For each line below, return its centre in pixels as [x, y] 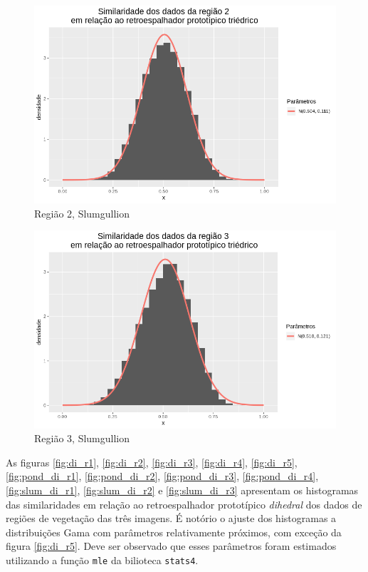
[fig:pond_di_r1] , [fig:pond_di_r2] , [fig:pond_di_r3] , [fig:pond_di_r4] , [162, 476]
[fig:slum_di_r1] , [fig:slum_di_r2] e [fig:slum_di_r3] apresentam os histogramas [182, 490]
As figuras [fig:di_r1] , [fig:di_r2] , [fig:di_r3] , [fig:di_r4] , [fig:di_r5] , [152, 462]
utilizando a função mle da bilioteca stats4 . [102, 560]
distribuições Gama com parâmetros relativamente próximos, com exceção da [174, 532]
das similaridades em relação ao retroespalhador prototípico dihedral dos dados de [184, 504]
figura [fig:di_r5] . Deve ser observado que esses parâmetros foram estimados [171, 546]
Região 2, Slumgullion [82, 213]
